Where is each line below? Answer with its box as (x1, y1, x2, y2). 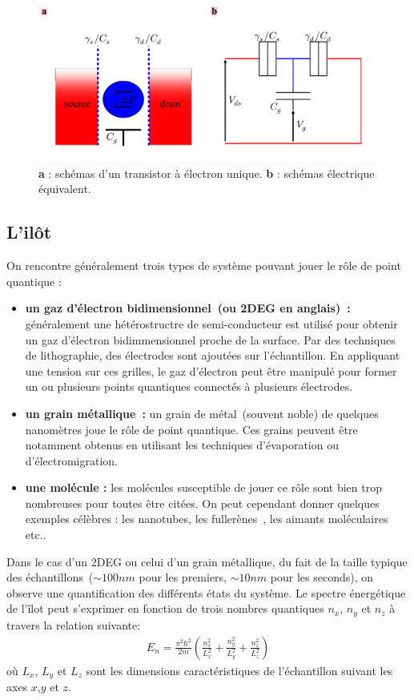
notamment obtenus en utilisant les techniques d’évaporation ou (25, 436, 339, 453)
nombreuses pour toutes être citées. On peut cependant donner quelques (25, 494, 380, 511)
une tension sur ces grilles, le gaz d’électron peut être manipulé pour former (25, 362, 397, 379)
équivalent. (38, 180, 91, 197)
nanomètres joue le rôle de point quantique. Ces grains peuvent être (25, 420, 358, 437)
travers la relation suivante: (6, 616, 141, 633)
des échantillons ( (6, 569, 94, 585)
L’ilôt (6, 219, 52, 244)
